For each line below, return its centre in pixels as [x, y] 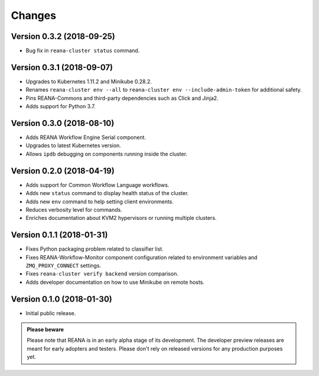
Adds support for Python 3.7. [61, 106]
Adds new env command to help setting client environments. [100, 202]
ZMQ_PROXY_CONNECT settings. [64, 265]
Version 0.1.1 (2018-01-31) [59, 235]
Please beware [45, 330]
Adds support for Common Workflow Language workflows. [97, 185]
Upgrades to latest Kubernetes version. [73, 145]
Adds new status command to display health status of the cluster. [107, 193]
